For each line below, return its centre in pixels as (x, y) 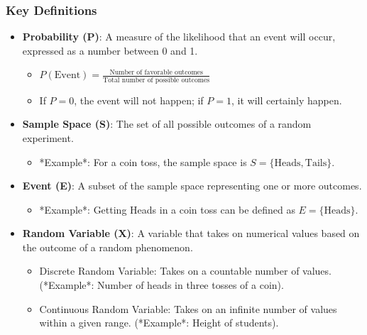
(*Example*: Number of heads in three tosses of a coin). (161, 285)
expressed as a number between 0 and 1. (110, 50)
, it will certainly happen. (286, 100)
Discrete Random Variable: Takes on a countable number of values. (185, 271)
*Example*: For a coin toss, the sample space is (143, 161)
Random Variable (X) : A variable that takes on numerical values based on (191, 233)
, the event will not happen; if (139, 100)
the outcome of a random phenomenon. (108, 247)
